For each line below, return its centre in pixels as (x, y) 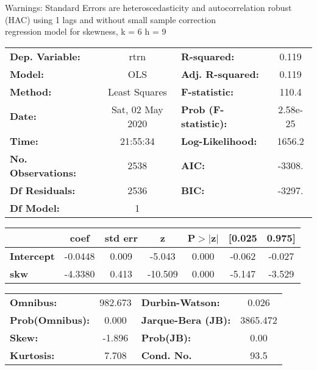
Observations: (43, 172)
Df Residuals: (43, 190)
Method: (31, 91)
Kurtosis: (32, 355)
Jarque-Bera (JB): (186, 319)
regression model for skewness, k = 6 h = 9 (86, 31)
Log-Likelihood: (219, 141)
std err (121, 237)
